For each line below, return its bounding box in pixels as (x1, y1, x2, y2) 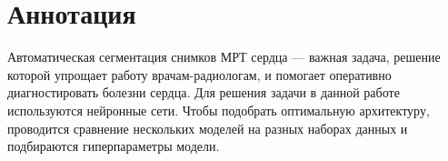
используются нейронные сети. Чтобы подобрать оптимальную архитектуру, (7, 100, 430, 119)
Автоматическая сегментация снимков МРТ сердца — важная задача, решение (7, 47, 441, 66)
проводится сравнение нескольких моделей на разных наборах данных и (7, 118, 408, 137)
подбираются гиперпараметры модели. (7, 136, 220, 156)
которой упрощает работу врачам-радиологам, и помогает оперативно (7, 65, 392, 84)
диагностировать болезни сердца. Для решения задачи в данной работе (7, 83, 400, 102)
